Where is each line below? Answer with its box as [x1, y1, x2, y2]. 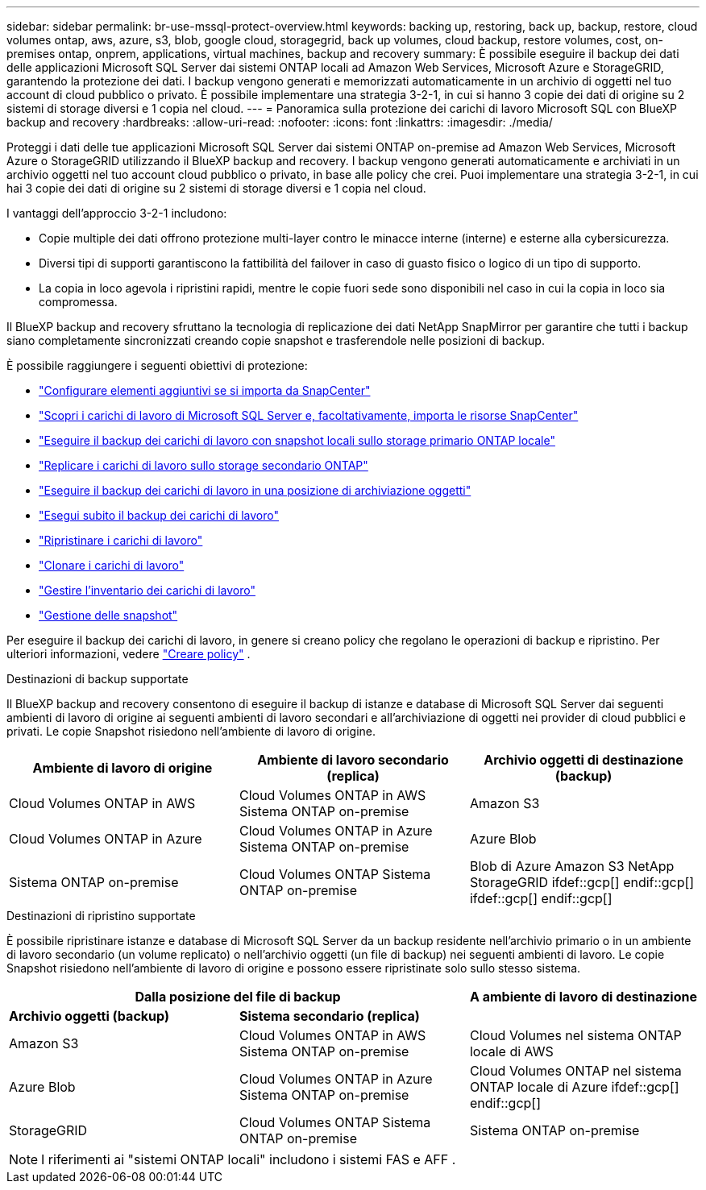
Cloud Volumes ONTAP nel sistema [469, 1063, 682, 1079]
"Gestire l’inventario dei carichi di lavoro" [39, 583, 255, 597]
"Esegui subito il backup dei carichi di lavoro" [39, 508, 279, 522]
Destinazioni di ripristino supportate [6, 909, 196, 923]
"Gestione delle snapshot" [39, 608, 178, 622]
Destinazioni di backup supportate [6, 672, 189, 686]
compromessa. [39, 295, 118, 309]
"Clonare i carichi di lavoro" [39, 558, 185, 572]
